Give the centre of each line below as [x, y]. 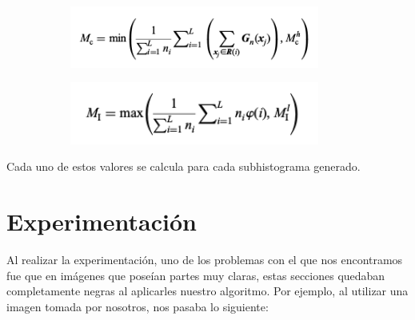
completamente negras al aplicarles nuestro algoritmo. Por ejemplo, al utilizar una [207, 291]
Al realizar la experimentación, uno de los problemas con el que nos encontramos [205, 260]
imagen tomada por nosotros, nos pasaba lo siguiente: [138, 306]
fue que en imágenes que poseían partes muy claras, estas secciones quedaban [196, 275]
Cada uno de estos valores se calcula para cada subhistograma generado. [184, 166]
